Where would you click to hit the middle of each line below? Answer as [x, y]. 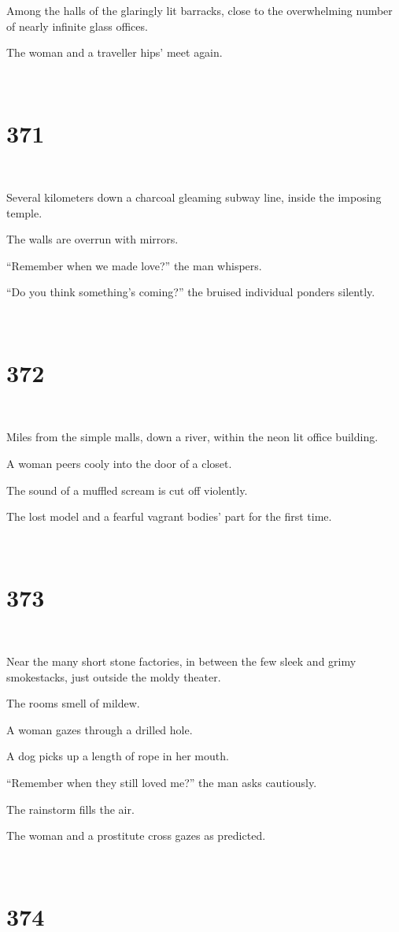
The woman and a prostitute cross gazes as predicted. [136, 835]
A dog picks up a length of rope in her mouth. [118, 756]
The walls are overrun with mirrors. [92, 239]
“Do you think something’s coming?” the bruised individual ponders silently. [191, 292]
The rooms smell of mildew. [73, 703]
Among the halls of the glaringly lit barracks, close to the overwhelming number [199, 10]
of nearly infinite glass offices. [77, 26]
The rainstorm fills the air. [70, 809]
